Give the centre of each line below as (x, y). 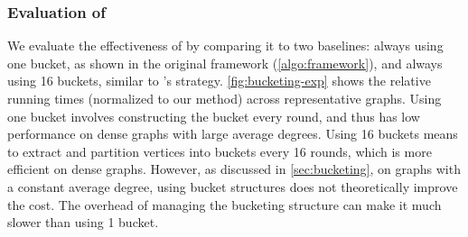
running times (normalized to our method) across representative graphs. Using (225, 98)
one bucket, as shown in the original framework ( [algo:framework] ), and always (225, 63)
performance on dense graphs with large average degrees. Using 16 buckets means (233, 134)
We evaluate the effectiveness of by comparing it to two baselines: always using (225, 46)
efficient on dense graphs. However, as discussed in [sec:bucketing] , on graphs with (234, 169)
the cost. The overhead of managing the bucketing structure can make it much (225, 204)
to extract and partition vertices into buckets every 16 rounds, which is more (220, 151)
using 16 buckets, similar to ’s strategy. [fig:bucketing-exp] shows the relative (219, 81)
